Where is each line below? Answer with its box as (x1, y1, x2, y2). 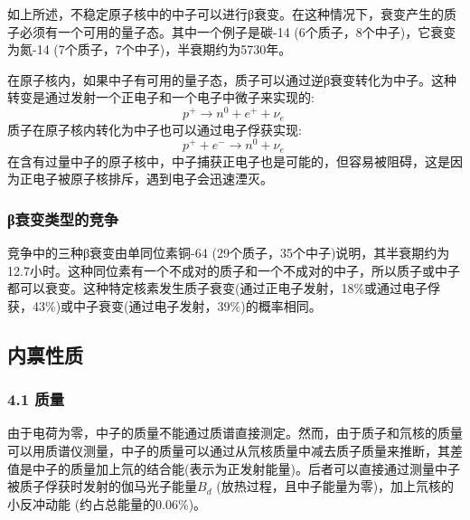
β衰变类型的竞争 (7, 207, 119, 230)
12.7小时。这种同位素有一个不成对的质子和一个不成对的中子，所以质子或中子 (7, 260, 460, 279)
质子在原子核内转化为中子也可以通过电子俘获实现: (7, 119, 302, 138)
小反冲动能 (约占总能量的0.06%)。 (7, 494, 207, 513)
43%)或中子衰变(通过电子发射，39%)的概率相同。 (32, 296, 322, 315)
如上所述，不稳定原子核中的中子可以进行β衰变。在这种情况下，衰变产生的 (7, 5, 445, 23)
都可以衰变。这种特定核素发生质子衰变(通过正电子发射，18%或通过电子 (7, 279, 428, 298)
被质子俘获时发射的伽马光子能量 (7, 477, 197, 496)
